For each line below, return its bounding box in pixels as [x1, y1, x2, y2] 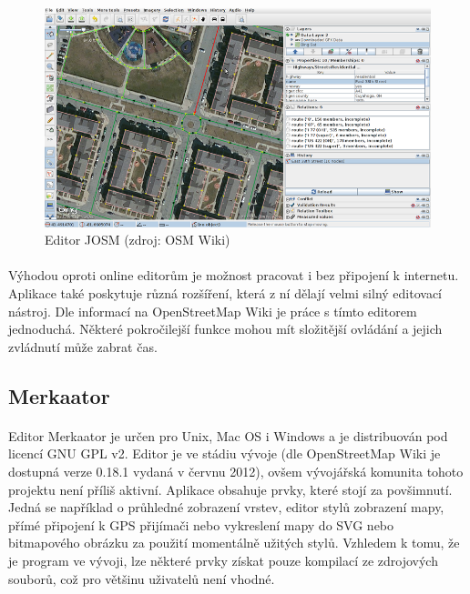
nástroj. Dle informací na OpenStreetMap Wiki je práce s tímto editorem [8, 301, 417, 320]
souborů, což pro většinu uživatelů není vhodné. [8, 569, 275, 588]
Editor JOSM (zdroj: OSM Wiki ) [45, 230, 230, 249]
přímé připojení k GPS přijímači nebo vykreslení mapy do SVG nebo [8, 515, 394, 534]
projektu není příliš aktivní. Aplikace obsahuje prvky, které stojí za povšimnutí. [8, 479, 453, 498]
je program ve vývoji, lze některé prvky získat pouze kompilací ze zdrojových [8, 550, 438, 569]
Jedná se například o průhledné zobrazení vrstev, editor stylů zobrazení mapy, [8, 498, 444, 517]
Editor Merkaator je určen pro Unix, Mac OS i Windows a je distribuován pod [8, 426, 448, 445]
